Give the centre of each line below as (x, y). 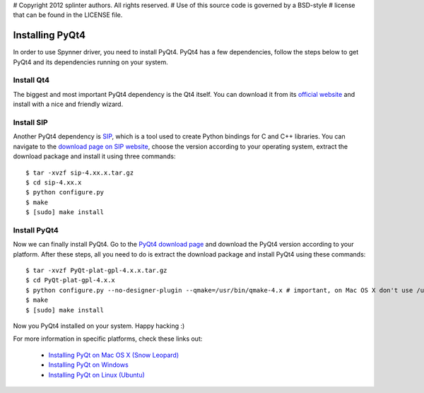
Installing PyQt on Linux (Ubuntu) (96, 375)
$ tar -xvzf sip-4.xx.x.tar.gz (80, 172)
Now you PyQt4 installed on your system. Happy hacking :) (99, 326)
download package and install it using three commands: (94, 156)
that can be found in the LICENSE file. (68, 15)
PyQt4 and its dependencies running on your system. (91, 62)
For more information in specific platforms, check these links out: (108, 339)
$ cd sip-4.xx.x (54, 182)
